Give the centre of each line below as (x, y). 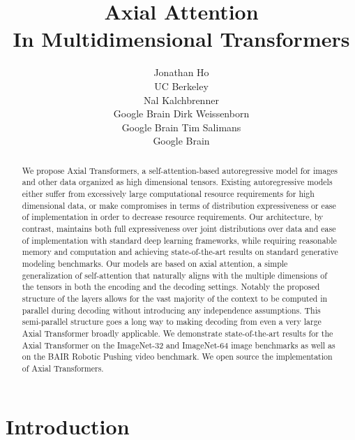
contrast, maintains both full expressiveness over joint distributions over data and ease (179, 228)
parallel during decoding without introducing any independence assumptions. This (171, 310)
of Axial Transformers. (63, 368)
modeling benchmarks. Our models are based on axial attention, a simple (155, 263)
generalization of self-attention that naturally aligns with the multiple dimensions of (174, 275)
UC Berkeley (181, 86)
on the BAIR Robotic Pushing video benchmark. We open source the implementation (177, 357)
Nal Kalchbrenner (181, 100)
